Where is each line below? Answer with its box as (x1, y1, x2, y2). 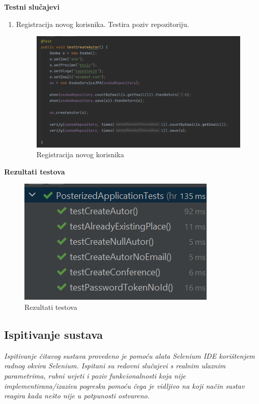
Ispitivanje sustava (4, 327, 103, 342)
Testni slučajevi (4, 2, 60, 12)
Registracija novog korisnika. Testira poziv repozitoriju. (16, 18, 189, 29)
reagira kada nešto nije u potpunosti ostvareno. (4, 390, 150, 401)
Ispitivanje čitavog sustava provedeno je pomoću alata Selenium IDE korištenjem (4, 350, 255, 361)
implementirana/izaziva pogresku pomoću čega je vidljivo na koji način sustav (4, 380, 245, 391)
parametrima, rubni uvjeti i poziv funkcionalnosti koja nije (4, 370, 186, 381)
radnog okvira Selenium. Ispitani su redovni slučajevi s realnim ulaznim (4, 360, 226, 371)
